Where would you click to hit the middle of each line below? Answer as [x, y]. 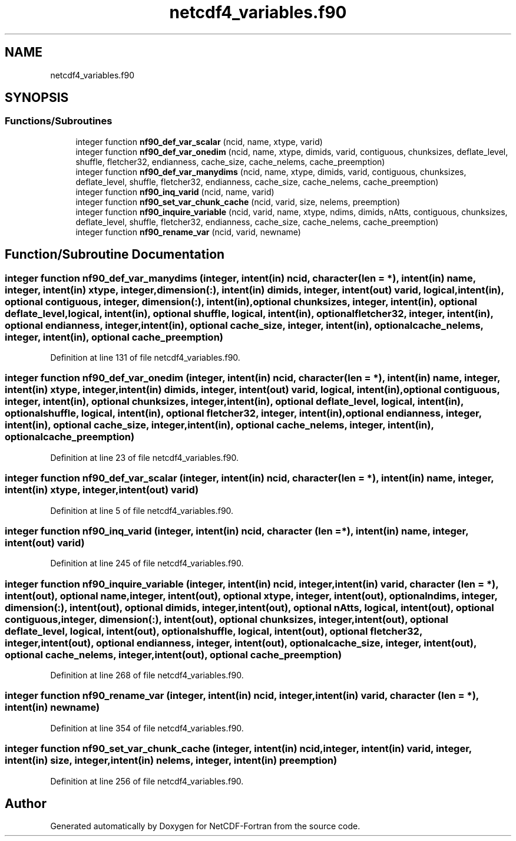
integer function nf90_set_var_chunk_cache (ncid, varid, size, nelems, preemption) [238, 202]
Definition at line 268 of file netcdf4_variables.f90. [147, 675]
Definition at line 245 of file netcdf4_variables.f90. [147, 563]
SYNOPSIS [37, 98]
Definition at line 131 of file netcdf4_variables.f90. [145, 358]
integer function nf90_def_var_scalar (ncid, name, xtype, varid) [199, 141]
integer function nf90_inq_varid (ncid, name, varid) [175, 192]
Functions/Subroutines [59, 121]
